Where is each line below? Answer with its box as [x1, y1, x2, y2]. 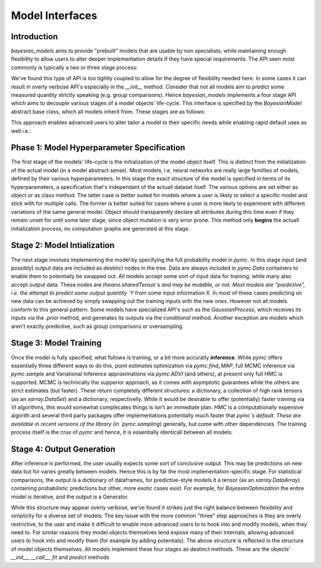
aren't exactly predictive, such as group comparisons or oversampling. [11, 323, 184, 330]
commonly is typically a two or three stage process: [11, 64, 138, 71]
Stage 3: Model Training [11, 338, 102, 348]
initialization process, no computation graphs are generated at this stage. [11, 225, 190, 232]
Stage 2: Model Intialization [11, 241, 115, 251]
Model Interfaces [11, 9, 97, 22]
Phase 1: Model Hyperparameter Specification [11, 143, 185, 153]
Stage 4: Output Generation [11, 444, 116, 454]
